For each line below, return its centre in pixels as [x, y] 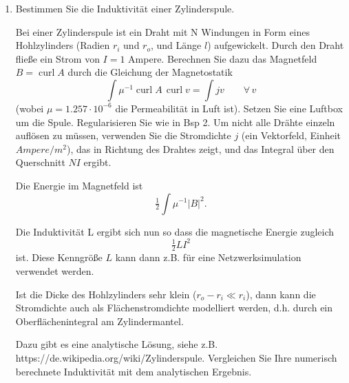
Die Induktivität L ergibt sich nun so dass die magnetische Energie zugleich [175, 231]
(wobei [30, 108]
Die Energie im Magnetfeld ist [79, 185]
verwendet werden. [55, 271]
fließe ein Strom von [57, 58]
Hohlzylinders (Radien [63, 45]
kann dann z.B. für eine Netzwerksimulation [208, 257]
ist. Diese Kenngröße [59, 257]
